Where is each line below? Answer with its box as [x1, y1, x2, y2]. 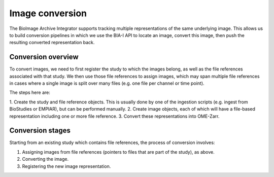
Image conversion [9, 8, 87, 19]
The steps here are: [9, 89, 50, 96]
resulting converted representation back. [9, 40, 95, 46]
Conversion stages [9, 126, 71, 135]
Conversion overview [9, 53, 79, 61]
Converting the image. [22, 156, 68, 162]
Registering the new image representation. [22, 163, 111, 169]
